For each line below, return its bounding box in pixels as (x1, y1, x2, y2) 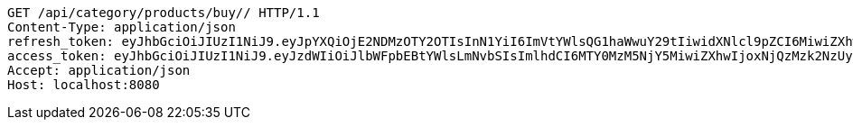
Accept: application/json (7, 63, 191, 77)
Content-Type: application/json (7, 20, 236, 34)
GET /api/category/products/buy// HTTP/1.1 (7, 5, 320, 20)
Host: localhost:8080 (7, 77, 160, 92)
